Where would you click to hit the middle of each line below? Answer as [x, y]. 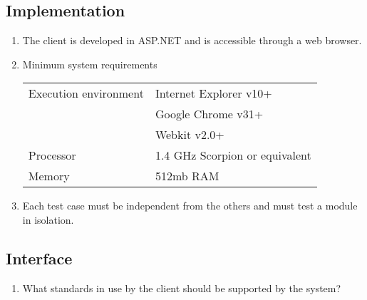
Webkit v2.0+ [190, 135]
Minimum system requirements [90, 64]
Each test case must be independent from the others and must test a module [190, 206]
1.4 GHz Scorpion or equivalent [233, 155]
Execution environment [86, 93]
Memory [49, 176]
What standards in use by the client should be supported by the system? [182, 288]
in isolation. [48, 219]
